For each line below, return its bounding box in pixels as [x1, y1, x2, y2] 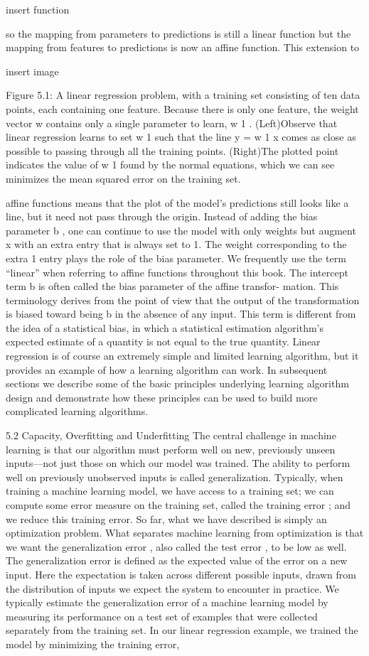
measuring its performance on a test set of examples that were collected [6, 608, 318, 623]
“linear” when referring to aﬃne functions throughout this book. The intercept [6, 264, 348, 279]
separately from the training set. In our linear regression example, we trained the [6, 623, 358, 638]
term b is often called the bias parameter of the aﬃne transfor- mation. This [6, 279, 339, 294]
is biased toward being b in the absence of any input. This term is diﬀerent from [6, 306, 356, 321]
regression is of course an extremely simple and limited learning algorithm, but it [6, 348, 359, 363]
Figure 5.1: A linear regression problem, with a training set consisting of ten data [6, 87, 360, 102]
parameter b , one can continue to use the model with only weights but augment [6, 222, 356, 237]
